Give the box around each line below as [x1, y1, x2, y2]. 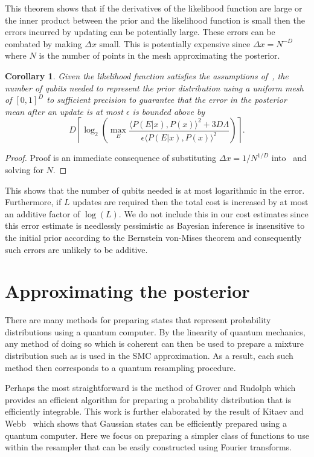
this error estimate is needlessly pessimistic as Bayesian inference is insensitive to [5, 219, 305, 232]
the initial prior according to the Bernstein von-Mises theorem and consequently [5, 231, 302, 243]
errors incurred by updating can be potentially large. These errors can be [5, 25, 275, 38]
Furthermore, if [5, 196, 62, 208]
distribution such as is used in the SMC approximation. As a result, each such [5, 349, 293, 361]
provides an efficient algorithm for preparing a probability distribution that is [5, 393, 292, 406]
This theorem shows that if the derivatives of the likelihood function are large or [5, 2, 303, 14]
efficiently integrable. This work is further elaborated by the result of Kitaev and [5, 405, 304, 418]
